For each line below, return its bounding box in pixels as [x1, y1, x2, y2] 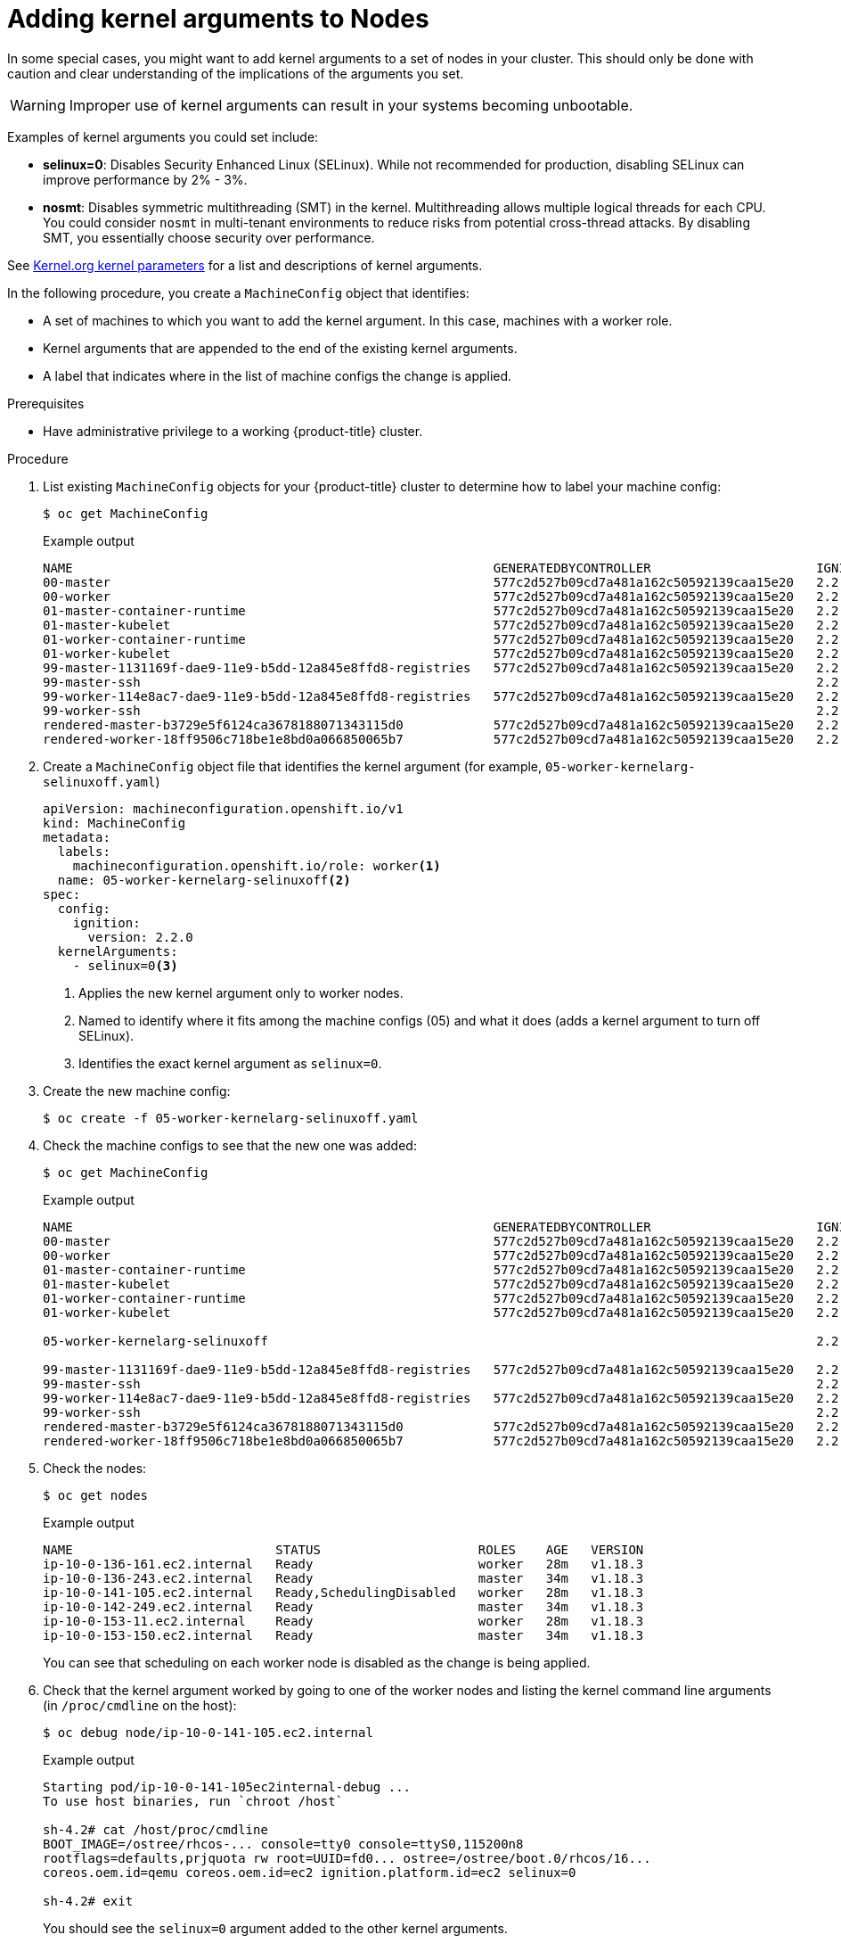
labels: [57, 844, 110, 859]
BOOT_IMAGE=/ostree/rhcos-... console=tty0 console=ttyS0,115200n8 [43, 1836, 524, 1851]
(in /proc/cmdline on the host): [43, 1697, 237, 1713]
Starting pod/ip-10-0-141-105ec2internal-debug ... [43, 1779, 412, 1794]
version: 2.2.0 [87, 929, 193, 944]
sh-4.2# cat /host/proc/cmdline [43, 1822, 268, 1837]
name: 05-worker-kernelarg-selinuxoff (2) [57, 872, 351, 887]
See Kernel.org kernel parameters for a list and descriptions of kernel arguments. [7, 257, 483, 273]
